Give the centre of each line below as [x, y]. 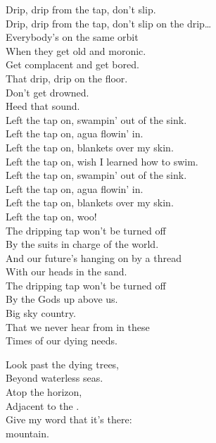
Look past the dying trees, [62, 364]
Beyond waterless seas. [55, 378]
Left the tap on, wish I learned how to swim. [102, 161]
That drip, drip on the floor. [67, 78]
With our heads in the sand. [66, 272]
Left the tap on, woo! [51, 216]
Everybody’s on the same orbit [72, 37]
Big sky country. [41, 313]
